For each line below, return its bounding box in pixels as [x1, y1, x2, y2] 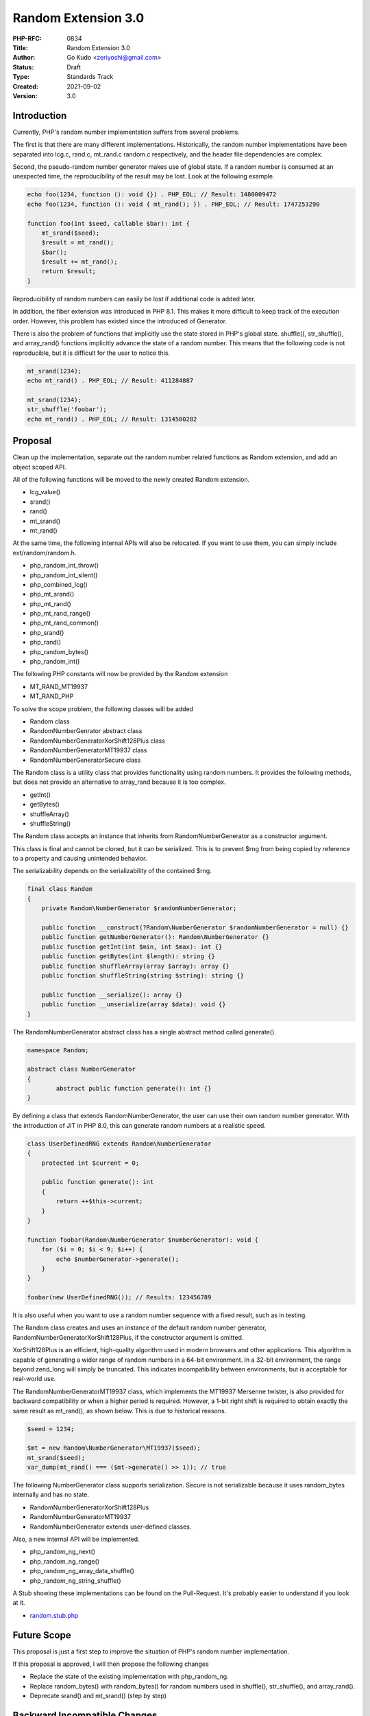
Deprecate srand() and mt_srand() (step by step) [29, 1692, 167, 1700]
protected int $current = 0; [41, 1159, 140, 1167]
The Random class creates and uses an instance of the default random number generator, [12, 1323, 267, 1332]
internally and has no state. [12, 1490, 89, 1499]
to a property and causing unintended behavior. [12, 855, 147, 863]
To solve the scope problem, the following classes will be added [12, 704, 194, 713]
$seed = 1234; [27, 1425, 75, 1433]
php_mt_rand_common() [29, 618, 99, 627]
